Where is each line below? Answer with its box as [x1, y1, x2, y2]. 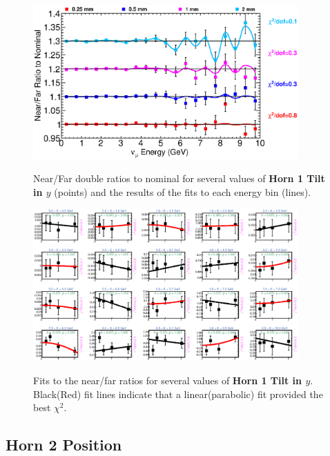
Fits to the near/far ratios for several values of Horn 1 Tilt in [33, 373, 302, 388]
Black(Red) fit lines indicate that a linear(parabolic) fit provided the [33, 386, 323, 401]
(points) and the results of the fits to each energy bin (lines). [54, 184, 311, 199]
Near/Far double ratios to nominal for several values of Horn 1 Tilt [33, 171, 325, 186]
